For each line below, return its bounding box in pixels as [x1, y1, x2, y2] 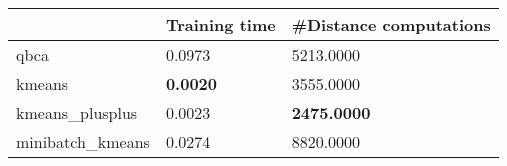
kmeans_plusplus [16, 101, 138, 124]
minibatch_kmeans [16, 130, 150, 153]
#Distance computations [291, 13, 491, 36]
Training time [165, 13, 276, 36]
